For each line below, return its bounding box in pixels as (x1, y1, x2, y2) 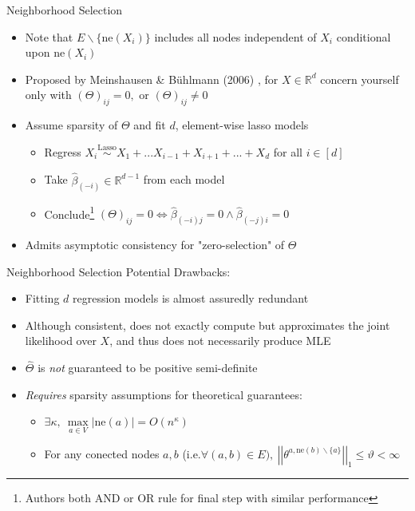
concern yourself (320, 70, 399, 87)
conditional (336, 28, 391, 45)
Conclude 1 (44, 203, 95, 222)
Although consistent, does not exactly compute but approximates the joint (25, 316, 390, 333)
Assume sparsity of (25, 117, 118, 133)
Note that (25, 28, 73, 45)
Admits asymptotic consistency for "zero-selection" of (25, 236, 285, 253)
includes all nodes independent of (154, 28, 317, 45)
